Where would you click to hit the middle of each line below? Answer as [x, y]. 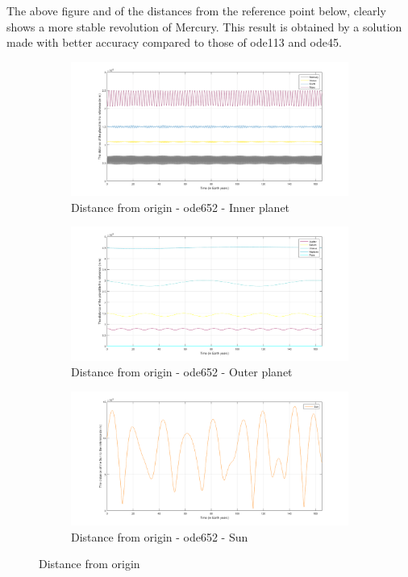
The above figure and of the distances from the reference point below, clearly [196, 10]
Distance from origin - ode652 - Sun [160, 536]
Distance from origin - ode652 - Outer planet [182, 372]
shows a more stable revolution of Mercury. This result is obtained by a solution [204, 26]
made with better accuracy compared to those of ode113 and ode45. [174, 42]
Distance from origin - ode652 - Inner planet [181, 207]
